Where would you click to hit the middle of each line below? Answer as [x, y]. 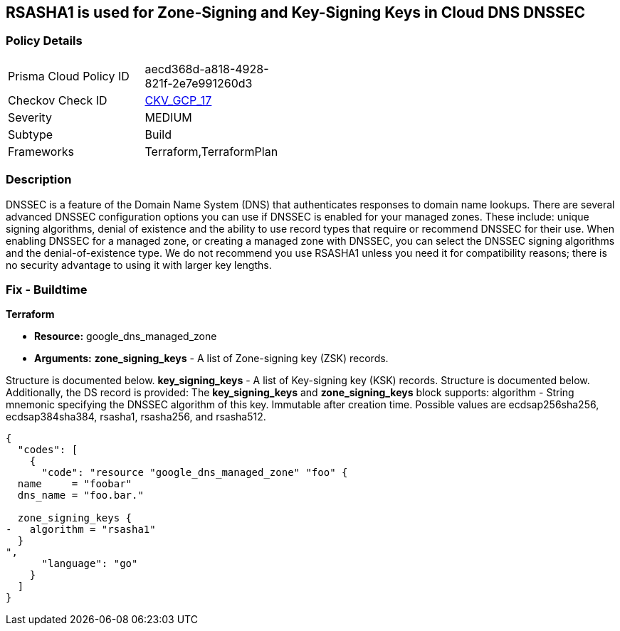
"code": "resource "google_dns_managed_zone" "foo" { [195, 473]
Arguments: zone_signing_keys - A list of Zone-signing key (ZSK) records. [211, 359]
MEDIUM [168, 117]
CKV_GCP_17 [178, 100]
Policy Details [44, 41]
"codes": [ [48, 450]
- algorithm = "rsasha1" [81, 530]
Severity [30, 117]
